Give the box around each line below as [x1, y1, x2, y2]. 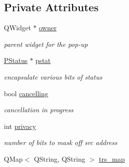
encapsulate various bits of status [4, 71, 102, 82]
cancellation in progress [4, 104, 74, 115]
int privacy [4, 121, 36, 131]
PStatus [4, 55, 28, 65]
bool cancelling [4, 88, 49, 98]
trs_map [98, 153, 125, 164]
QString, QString [34, 153, 85, 164]
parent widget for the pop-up [4, 39, 88, 49]
